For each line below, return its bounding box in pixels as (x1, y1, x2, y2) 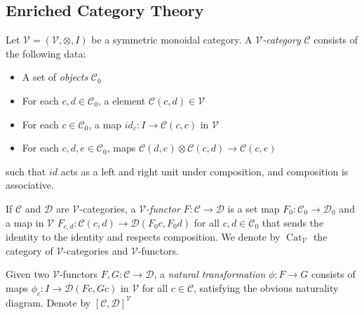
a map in (6, 215, 44, 229)
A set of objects (22, 69, 88, 84)
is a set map (227, 201, 280, 215)
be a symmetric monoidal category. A (91, 32, 252, 47)
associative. (6, 177, 54, 192)
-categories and (63, 243, 128, 257)
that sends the (262, 215, 324, 229)
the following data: (6, 46, 86, 60)
